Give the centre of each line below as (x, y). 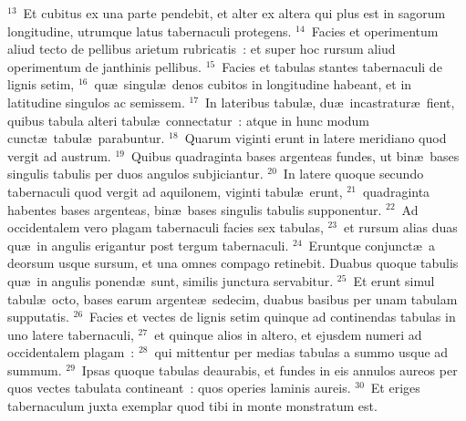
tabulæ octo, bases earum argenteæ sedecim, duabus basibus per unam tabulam (233, 298)
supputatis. (38, 317)
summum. (35, 370)
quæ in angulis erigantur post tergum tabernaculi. (148, 245)
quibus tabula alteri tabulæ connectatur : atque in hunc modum (188, 120)
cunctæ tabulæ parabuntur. (86, 138)
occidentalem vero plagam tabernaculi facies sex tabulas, (166, 227)
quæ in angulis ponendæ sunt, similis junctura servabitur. (171, 280)
